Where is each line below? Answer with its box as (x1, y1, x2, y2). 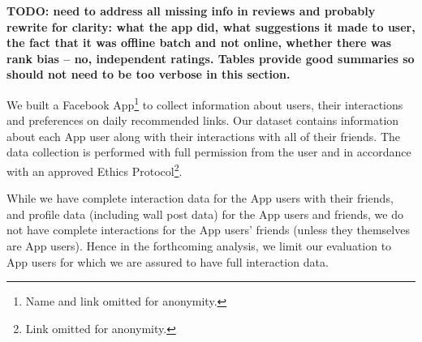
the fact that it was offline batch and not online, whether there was (6, 34, 392, 51)
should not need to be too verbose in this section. (6, 66, 291, 83)
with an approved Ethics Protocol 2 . (6, 160, 183, 179)
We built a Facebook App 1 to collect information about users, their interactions (6, 93, 403, 113)
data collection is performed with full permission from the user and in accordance (6, 143, 411, 160)
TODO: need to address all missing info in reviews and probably (6, 2, 376, 19)
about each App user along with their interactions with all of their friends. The (6, 127, 401, 144)
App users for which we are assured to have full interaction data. (6, 253, 329, 270)
